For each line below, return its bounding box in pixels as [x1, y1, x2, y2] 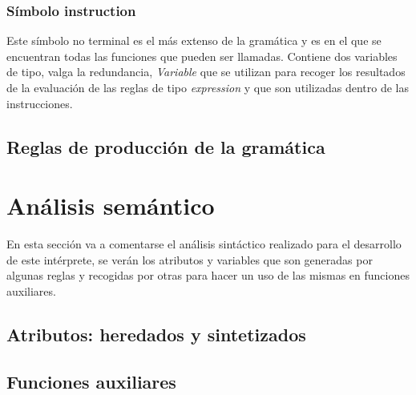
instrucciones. [6, 95, 73, 111]
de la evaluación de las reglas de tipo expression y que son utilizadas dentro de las [6, 79, 409, 95]
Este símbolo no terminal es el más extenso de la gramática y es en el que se [6, 32, 382, 49]
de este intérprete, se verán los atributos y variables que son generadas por [6, 251, 373, 268]
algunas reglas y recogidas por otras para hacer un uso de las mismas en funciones [6, 267, 410, 284]
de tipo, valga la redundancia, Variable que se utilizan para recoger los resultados [6, 63, 406, 80]
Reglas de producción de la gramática [6, 134, 325, 159]
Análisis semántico [6, 189, 215, 222]
